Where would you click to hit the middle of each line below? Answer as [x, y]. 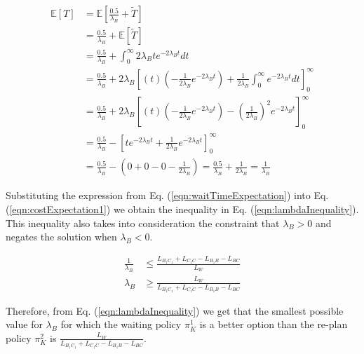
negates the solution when [61, 237]
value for [24, 324]
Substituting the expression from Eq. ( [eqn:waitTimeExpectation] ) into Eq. [167, 195]
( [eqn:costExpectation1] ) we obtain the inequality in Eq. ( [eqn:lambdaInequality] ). [182, 209]
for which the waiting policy [121, 324]
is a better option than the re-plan [274, 324]
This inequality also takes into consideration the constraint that [143, 223]
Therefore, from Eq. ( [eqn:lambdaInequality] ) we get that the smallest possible [175, 310]
